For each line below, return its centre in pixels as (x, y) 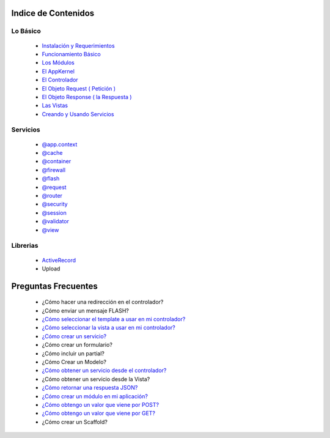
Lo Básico (26, 31)
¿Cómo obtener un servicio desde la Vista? (96, 379)
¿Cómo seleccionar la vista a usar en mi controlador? (108, 328)
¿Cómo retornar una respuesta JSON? (90, 388)
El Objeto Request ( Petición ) (79, 88)
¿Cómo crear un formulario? (77, 345)
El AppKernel (58, 71)
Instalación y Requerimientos (79, 45)
